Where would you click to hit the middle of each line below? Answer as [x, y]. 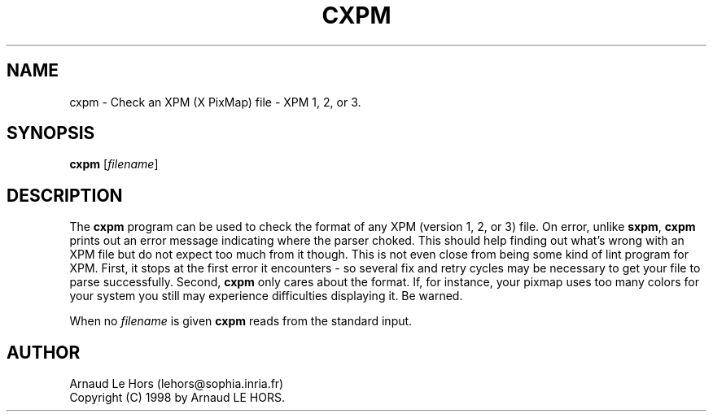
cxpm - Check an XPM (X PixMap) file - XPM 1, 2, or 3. [215, 102]
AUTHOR [44, 352]
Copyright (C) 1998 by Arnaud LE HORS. [177, 398]
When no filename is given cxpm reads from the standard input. [241, 321]
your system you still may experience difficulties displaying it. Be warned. [266, 296]
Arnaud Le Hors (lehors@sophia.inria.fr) [177, 384]
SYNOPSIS [51, 133]
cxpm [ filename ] [114, 164]
